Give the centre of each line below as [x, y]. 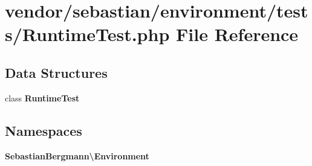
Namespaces [44, 130]
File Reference [237, 34]
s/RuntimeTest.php [87, 34]
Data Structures [56, 72]
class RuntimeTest [42, 97]
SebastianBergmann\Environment [77, 155]
